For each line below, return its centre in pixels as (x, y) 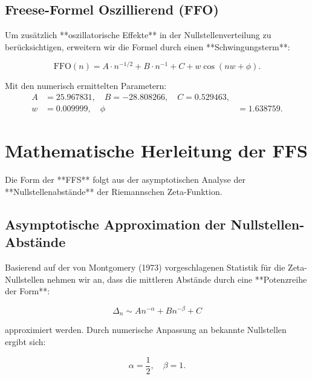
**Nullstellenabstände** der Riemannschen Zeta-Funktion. (114, 191)
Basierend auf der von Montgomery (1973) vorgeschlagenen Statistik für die (145, 267)
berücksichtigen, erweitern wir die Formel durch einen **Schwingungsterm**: (148, 46)
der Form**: (28, 291)
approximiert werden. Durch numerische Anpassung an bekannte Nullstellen (146, 330)
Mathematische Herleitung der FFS (156, 150)
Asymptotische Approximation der (115, 224)
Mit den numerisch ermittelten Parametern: (86, 86)
